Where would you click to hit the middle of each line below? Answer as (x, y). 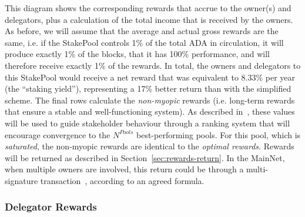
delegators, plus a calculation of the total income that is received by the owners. (149, 19)
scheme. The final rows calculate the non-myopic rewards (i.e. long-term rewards (150, 100)
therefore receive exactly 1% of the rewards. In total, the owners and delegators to (153, 65)
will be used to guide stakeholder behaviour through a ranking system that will (148, 123)
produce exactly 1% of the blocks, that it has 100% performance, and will (137, 54)
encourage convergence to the (58, 134)
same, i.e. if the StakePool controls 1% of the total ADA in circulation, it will (144, 42)
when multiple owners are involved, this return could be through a (124, 169)
